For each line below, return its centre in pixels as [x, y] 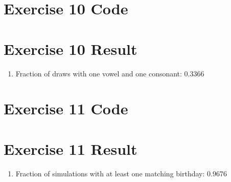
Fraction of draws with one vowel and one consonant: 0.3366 [110, 73]
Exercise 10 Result [71, 48]
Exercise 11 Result [71, 148]
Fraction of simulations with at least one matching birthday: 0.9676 [121, 173]
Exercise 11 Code [66, 108]
